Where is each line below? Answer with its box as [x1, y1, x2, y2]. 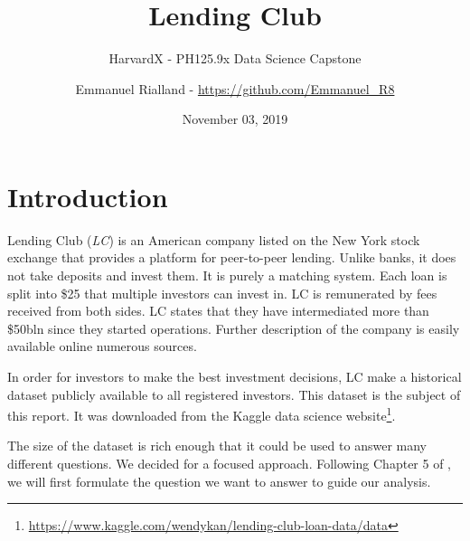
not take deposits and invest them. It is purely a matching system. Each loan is [7, 266, 447, 285]
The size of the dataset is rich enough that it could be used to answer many [7, 436, 427, 455]
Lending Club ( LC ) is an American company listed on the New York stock [7, 230, 420, 249]
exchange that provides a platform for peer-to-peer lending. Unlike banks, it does [7, 248, 456, 267]
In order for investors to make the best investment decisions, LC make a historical [7, 367, 462, 385]
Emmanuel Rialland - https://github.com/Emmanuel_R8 [75, 79, 395, 98]
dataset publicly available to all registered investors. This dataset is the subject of [7, 384, 461, 403]
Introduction [7, 177, 168, 214]
